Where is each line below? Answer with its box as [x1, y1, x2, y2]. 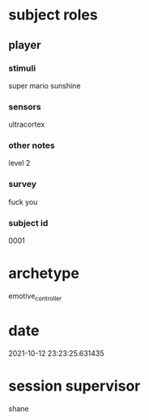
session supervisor [8, 376, 141, 395]
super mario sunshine [8, 80, 81, 90]
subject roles [8, 6, 99, 24]
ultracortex [8, 119, 45, 129]
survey [8, 179, 37, 190]
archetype [8, 264, 79, 283]
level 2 [8, 158, 31, 168]
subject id [8, 217, 49, 228]
